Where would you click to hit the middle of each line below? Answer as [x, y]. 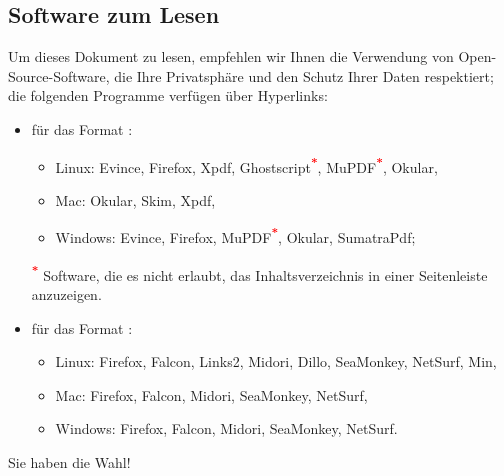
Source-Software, [59, 75]
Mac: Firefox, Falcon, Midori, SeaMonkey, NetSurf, [211, 394]
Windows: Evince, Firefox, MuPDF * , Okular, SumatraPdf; [235, 236]
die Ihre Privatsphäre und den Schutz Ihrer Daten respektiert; [304, 75]
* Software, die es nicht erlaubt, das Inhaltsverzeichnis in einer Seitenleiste [259, 273]
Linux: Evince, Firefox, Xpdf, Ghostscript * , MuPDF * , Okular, [246, 165]
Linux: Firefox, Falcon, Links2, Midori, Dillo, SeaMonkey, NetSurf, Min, [276, 361]
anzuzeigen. [66, 293]
